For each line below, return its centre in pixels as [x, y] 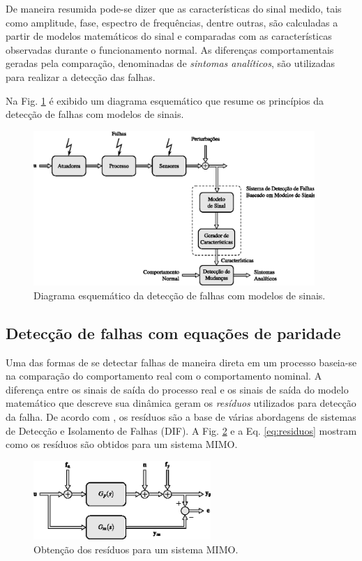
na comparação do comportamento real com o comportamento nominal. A [164, 376]
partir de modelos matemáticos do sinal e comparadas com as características [169, 36]
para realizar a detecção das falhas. [81, 76]
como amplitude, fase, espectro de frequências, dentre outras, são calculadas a [172, 22]
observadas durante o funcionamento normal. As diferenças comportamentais [170, 49]
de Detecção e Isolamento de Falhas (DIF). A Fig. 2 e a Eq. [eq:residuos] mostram [181, 430]
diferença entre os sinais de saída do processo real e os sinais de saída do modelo [177, 389]
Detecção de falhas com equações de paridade [173, 332]
